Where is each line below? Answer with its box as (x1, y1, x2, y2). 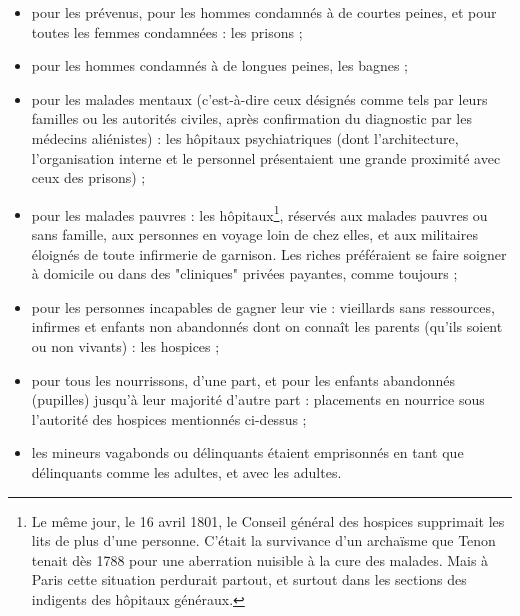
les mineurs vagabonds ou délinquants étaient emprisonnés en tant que (31, 442, 464, 463)
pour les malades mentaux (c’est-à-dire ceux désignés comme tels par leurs (31, 88, 488, 109)
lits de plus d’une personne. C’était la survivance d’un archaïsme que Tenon (31, 530, 496, 551)
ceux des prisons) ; (31, 167, 146, 188)
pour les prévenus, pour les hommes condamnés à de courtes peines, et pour (31, 2, 497, 22)
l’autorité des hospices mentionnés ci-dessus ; (31, 408, 307, 429)
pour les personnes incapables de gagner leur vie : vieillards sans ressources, (31, 296, 495, 317)
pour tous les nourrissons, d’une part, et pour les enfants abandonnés (31, 369, 455, 390)
